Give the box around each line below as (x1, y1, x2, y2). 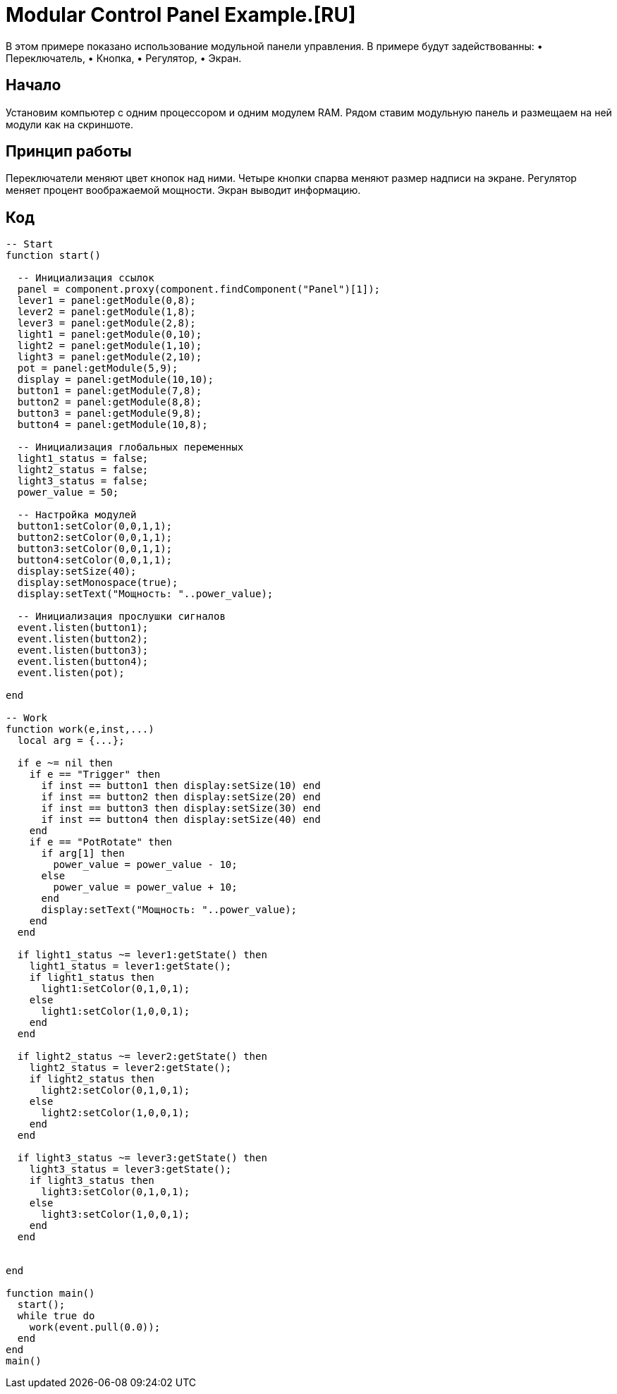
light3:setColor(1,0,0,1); (41, 1209, 190, 1221)
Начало (6, 76, 61, 94)
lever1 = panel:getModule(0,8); (17, 295, 196, 307)
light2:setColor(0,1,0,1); (41, 1084, 190, 1096)
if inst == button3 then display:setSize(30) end (41, 802, 321, 814)
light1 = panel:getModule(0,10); (17, 329, 202, 341)
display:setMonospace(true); (17, 577, 178, 589)
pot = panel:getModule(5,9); (17, 362, 178, 374)
